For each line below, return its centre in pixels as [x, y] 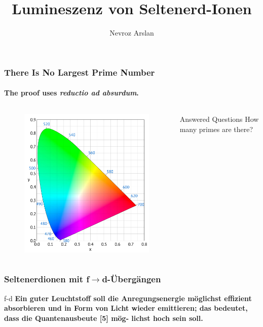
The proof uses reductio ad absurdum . [71, 93]
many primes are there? [216, 129]
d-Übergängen [131, 279]
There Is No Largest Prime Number [80, 72]
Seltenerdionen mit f [47, 279]
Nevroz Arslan [132, 33]
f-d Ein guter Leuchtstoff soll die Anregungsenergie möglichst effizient [128, 298]
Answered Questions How [219, 119]
